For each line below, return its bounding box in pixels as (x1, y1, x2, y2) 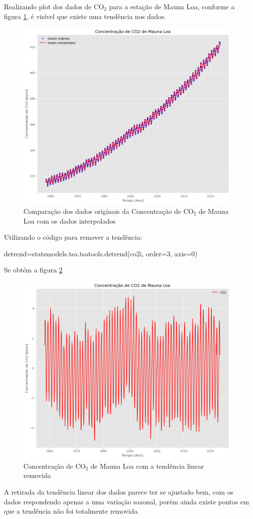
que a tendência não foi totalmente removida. (4, 506, 140, 516)
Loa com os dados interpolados (23, 215, 116, 226)
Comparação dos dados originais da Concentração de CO (23, 206, 194, 216)
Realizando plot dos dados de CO (4, 1, 104, 11)
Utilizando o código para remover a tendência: (4, 232, 142, 242)
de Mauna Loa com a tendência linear (90, 460, 204, 471)
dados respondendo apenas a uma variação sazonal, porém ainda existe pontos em (4, 496, 249, 506)
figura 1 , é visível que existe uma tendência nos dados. (4, 11, 167, 21)
